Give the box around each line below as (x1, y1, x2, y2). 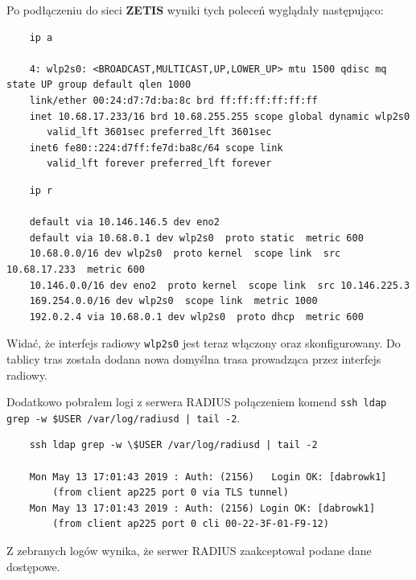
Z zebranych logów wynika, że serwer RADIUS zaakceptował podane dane (6, 542, 372, 558)
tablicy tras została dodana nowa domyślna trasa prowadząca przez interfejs (6, 350, 381, 367)
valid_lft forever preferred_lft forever (47, 158, 272, 170)
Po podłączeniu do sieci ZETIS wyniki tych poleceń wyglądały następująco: (6, 2, 384, 18)
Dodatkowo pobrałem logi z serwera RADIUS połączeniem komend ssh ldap (6, 393, 387, 410)
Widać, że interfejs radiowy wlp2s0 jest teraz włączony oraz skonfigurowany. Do (6, 335, 401, 352)
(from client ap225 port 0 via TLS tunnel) (52, 487, 289, 499)
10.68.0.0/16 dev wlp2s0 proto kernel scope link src (29, 248, 341, 260)
